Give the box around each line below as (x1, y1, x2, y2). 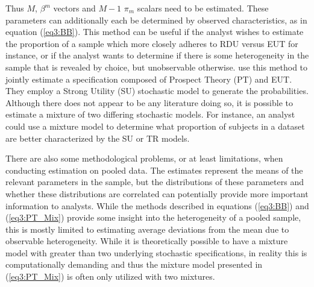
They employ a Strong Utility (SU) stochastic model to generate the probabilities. (5, 84, 309, 97)
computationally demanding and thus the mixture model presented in (5, 258, 263, 271)
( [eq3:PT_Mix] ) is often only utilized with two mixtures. (5, 270, 215, 283)
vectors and (53, 2, 96, 14)
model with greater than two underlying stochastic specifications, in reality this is (5, 246, 307, 259)
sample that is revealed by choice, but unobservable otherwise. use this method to (5, 60, 308, 73)
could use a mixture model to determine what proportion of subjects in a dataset (5, 119, 305, 132)
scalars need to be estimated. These (137, 2, 269, 14)
